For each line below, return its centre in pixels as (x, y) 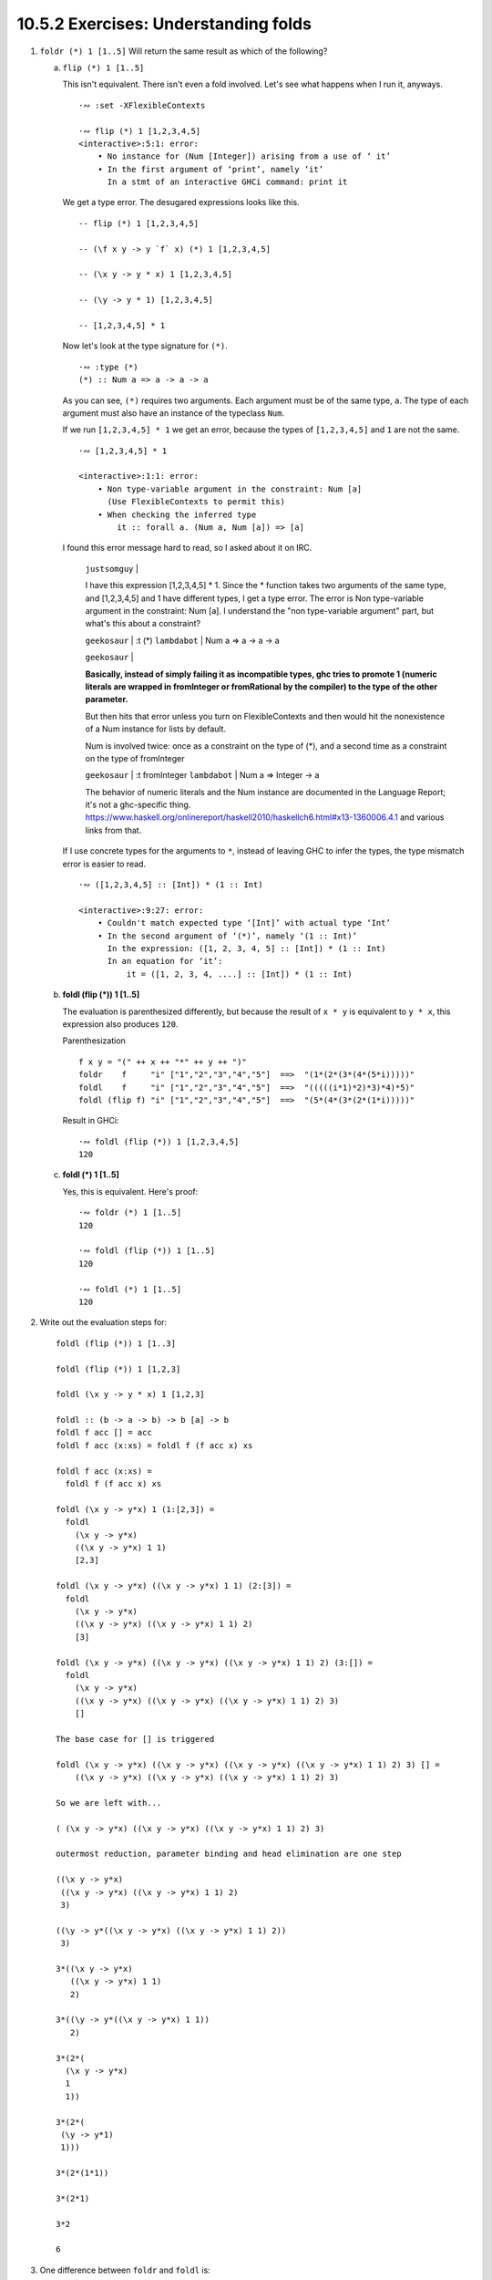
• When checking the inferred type (177, 514)
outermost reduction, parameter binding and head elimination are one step (229, 1854)
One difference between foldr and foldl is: (125, 2270)
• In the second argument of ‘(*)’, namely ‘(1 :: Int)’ (227, 936)
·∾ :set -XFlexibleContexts (142, 105)
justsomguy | (112, 568)
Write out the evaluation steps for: (103, 1322)
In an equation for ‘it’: (165, 961)
